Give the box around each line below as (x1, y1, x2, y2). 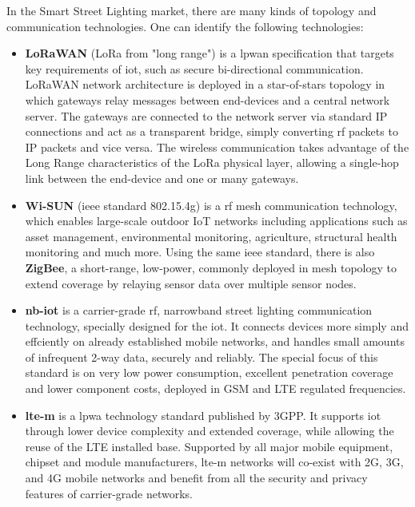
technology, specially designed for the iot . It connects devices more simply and (25, 317, 409, 334)
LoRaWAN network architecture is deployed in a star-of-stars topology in (25, 76, 385, 93)
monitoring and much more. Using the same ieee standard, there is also (25, 244, 375, 260)
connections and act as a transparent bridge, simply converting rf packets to (25, 123, 398, 140)
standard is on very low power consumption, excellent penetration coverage (25, 364, 393, 381)
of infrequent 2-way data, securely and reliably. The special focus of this (25, 348, 378, 365)
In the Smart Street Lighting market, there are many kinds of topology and (6, 2, 377, 18)
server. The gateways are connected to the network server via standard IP (25, 107, 388, 124)
